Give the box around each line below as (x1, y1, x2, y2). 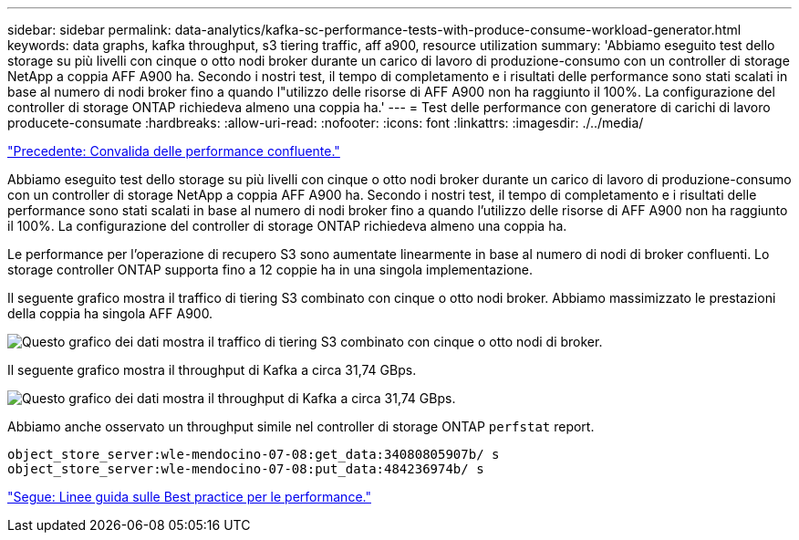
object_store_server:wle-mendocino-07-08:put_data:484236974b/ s (7, 462, 484, 476)
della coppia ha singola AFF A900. (7, 306, 213, 321)
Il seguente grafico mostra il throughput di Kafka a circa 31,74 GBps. (7, 362, 417, 378)
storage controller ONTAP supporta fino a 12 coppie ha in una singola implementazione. (7, 262, 534, 277)
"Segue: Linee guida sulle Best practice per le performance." (7, 489, 371, 504)
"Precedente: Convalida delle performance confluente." (7, 143, 340, 159)
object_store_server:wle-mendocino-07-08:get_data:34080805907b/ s (7, 447, 500, 462)
